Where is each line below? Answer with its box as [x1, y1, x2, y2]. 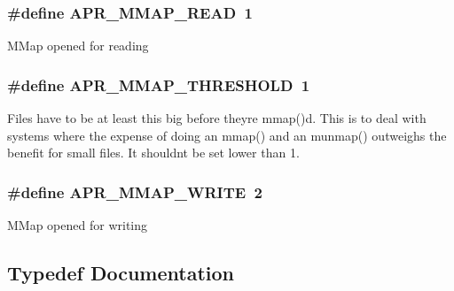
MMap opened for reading [7, 36, 149, 55]
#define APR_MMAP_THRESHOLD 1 [7, 73, 310, 96]
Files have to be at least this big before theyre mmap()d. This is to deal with [7, 109, 427, 127]
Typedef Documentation [7, 259, 234, 287]
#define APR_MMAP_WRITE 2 [7, 180, 262, 203]
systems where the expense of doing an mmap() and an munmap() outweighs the [7, 126, 447, 144]
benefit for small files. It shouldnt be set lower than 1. [7, 143, 300, 162]
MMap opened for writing [7, 216, 148, 234]
